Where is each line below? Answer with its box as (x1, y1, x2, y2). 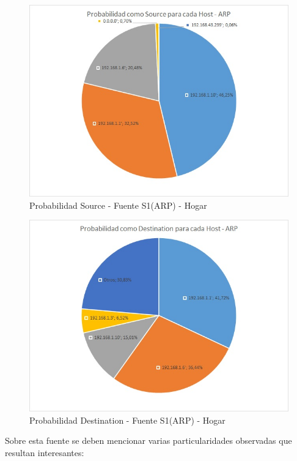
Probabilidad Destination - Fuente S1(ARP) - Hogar (29, 413, 226, 426)
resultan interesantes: (5, 446, 84, 459)
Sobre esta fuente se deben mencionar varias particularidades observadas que (5, 434, 292, 447)
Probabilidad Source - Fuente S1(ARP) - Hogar (29, 198, 207, 211)
